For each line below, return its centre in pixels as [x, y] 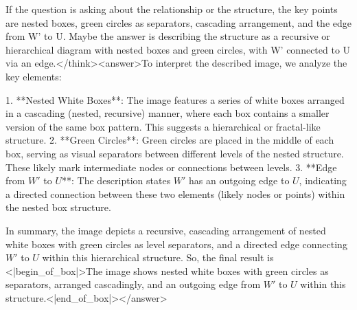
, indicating [323, 180]
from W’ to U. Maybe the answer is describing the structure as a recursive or [168, 36]
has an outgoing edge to [239, 180]
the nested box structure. [58, 207]
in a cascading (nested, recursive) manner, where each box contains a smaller [168, 113]
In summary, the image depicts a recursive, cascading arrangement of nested [166, 230]
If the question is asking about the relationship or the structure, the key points [172, 9]
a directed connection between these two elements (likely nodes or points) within [175, 193]
